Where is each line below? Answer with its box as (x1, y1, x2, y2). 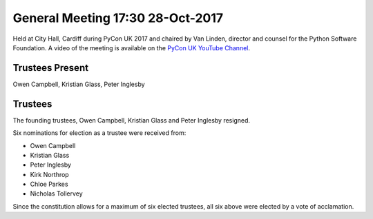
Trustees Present (12, 62, 89, 74)
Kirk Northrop (30, 170, 69, 178)
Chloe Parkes (30, 180, 68, 189)
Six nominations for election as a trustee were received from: (12, 129, 186, 137)
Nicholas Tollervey (30, 189, 83, 198)
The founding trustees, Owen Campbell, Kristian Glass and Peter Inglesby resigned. (12, 116, 251, 124)
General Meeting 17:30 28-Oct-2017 (12, 10, 224, 25)
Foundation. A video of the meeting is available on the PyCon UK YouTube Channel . (12, 43, 251, 52)
